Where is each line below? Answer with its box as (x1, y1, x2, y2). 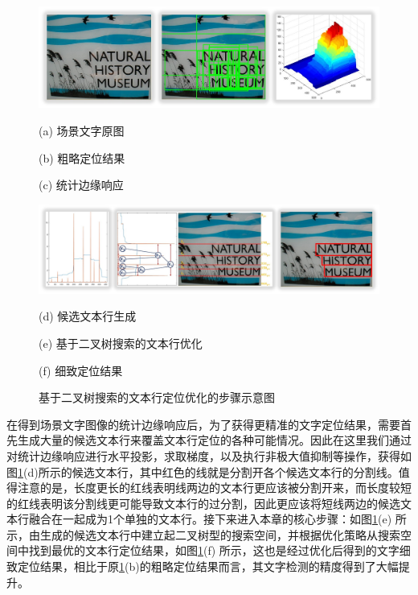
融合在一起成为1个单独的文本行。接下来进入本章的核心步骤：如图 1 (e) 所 (28, 510, 407, 527)
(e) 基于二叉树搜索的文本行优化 (39, 334, 203, 351)
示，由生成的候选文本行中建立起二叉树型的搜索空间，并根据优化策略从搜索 (6, 526, 400, 543)
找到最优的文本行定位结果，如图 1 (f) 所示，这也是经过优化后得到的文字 (28, 542, 400, 559)
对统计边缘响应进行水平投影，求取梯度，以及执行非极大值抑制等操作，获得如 (6, 447, 412, 464)
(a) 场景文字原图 (39, 122, 125, 138)
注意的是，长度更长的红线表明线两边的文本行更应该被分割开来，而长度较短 (17, 479, 412, 496)
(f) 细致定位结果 (39, 362, 123, 378)
